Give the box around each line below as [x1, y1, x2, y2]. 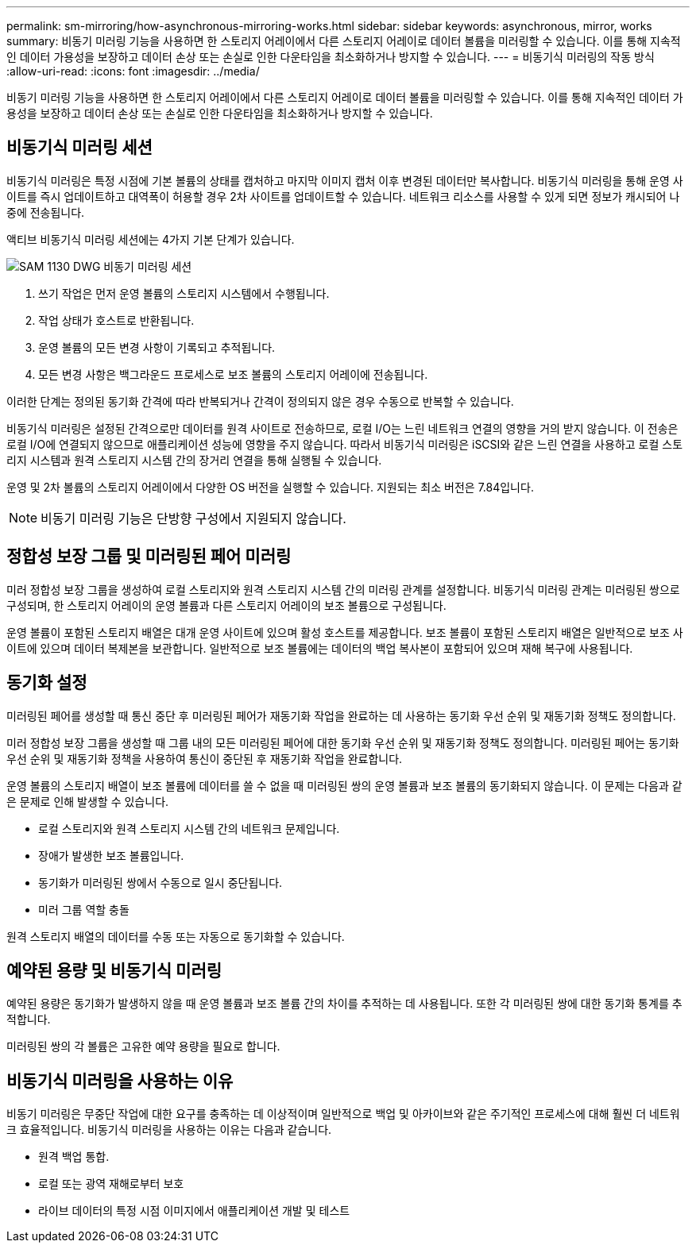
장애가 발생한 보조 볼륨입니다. [38, 848, 184, 862]
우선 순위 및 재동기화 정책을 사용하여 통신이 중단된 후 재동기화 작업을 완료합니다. [6, 751, 403, 765]
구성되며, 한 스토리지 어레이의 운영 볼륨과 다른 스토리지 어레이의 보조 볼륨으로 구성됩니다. [6, 598, 447, 612]
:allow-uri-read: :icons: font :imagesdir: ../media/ [6, 64, 260, 78]
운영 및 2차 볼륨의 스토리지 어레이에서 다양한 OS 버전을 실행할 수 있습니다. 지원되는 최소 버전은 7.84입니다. [6, 480, 534, 494]
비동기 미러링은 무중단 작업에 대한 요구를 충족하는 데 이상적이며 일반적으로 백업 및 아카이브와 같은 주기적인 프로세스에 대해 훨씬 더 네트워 [6, 1107, 680, 1121]
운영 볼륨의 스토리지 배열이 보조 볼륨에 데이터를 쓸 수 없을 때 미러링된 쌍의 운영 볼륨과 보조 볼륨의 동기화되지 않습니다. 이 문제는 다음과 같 [6, 778, 682, 792]
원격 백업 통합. [38, 1150, 110, 1164]
